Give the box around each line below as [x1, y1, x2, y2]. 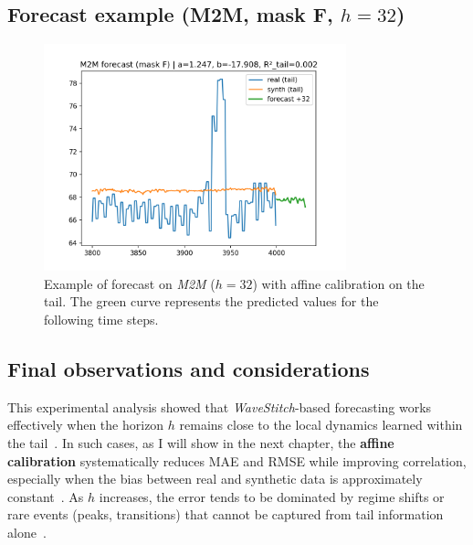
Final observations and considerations [7, 355, 370, 382]
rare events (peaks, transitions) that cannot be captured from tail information [7, 505, 444, 524]
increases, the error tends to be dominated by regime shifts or [99, 486, 445, 506]
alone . [7, 522, 47, 541]
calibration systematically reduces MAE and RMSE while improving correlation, [7, 451, 467, 470]
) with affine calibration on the [252, 273, 425, 293]
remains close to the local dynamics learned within [179, 415, 463, 434]
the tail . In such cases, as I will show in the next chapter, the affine [7, 433, 394, 452]
